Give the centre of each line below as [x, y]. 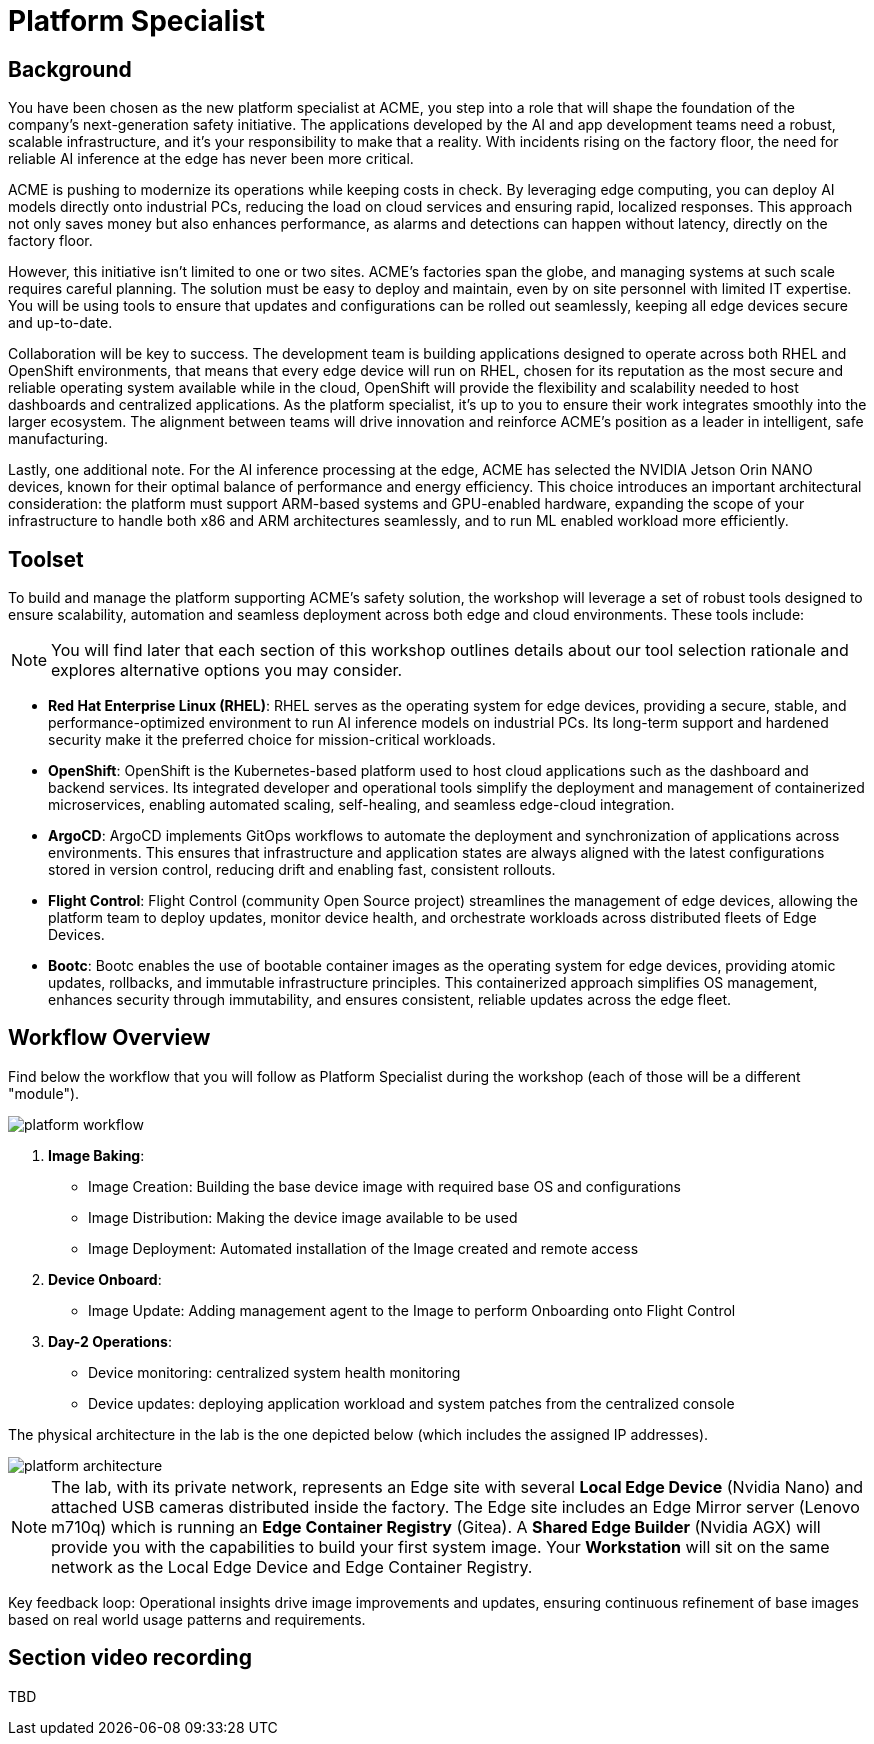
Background [70, 69]
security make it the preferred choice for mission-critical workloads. [272, 740]
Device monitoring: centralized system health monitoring [274, 1372]
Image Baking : [96, 1155]
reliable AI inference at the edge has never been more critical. [211, 159]
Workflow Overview [109, 1038]
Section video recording [130, 1658]
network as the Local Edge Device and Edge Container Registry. [292, 1566]
